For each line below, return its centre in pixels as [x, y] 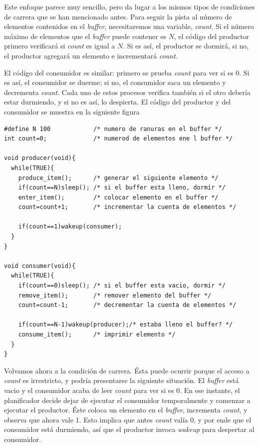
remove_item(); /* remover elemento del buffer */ [115, 295]
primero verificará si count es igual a [60, 46]
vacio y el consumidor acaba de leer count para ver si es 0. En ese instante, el [122, 390]
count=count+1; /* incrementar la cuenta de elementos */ [127, 207]
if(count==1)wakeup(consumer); [70, 227]
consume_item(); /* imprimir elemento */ [97, 334]
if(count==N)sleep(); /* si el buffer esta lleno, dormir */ [122, 188]
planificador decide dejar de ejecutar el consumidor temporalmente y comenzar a [127, 400]
